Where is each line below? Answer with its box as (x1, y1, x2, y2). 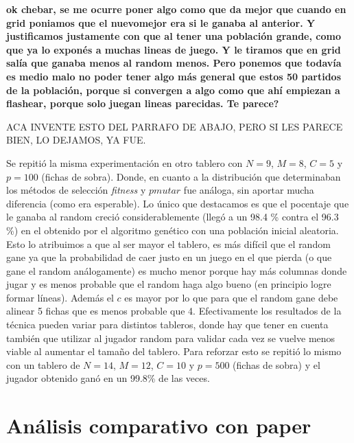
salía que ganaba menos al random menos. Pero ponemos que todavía (6, 56, 342, 70)
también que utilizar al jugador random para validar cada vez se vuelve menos (6, 330, 335, 345)
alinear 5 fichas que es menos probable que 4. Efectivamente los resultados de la (6, 304, 342, 318)
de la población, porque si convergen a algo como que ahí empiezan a (6, 82, 340, 97)
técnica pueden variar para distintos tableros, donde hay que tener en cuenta (6, 317, 329, 332)
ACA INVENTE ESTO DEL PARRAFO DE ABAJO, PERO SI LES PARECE (6, 119, 343, 133)
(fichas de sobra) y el (233, 357, 320, 372)
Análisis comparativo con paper (6, 411, 311, 440)
